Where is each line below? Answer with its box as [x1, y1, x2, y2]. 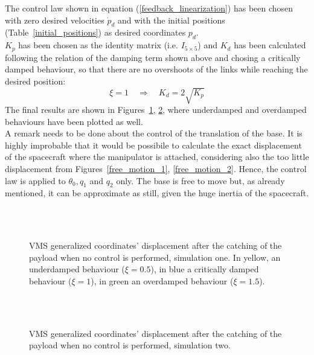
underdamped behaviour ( [29, 263, 125, 275]
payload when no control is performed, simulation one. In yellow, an [29, 251, 281, 263]
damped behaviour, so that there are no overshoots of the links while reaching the [5, 63, 308, 75]
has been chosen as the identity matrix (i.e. [18, 39, 178, 51]
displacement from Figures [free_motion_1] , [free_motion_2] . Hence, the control [5, 162, 307, 174]
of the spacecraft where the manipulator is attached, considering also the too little [5, 150, 309, 163]
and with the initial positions [117, 13, 225, 26]
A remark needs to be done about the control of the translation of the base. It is [5, 127, 303, 139]
